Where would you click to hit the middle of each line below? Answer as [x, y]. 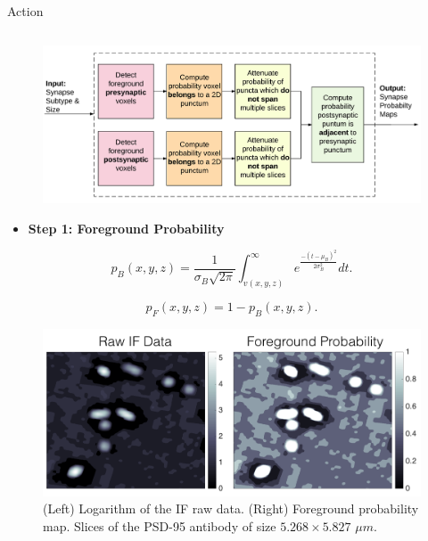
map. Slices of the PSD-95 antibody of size [160, 526]
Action [25, 11]
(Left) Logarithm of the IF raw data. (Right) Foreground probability [231, 508]
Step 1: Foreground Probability [126, 228]
